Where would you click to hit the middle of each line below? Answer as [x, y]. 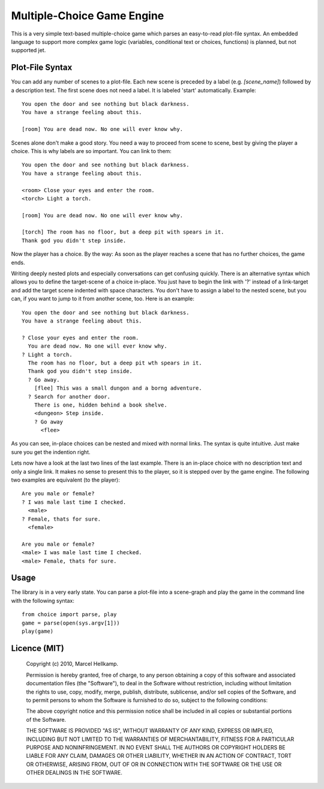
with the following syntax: [43, 600]
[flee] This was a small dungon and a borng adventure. [118, 388]
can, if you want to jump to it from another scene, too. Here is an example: [103, 299]
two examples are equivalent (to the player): [65, 480]
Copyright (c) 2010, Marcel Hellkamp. [72, 664]
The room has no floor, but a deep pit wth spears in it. [115, 363]
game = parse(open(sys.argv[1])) [71, 623]
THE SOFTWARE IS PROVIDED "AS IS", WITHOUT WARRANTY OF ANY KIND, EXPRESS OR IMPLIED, [150, 731]
